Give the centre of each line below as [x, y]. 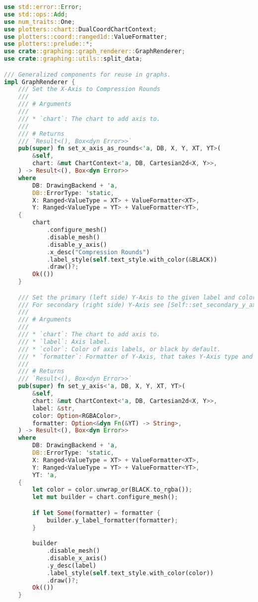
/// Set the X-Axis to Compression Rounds [89, 89]
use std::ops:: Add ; [36, 14]
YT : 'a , [45, 475]
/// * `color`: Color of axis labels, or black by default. [119, 349]
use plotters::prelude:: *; [49, 44]
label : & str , [54, 408]
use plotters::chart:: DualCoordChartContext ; [80, 29]
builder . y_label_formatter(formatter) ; [112, 520]
